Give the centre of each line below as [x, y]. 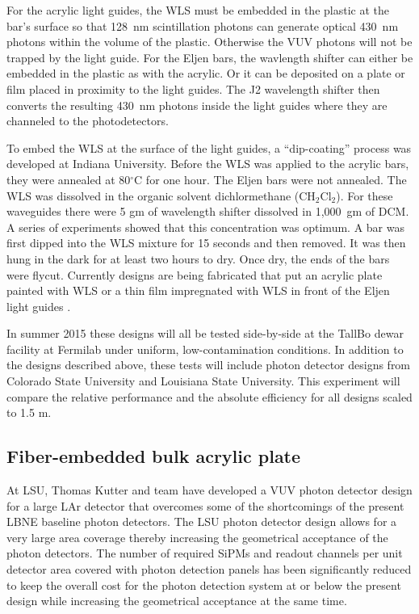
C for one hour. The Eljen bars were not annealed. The [270, 179]
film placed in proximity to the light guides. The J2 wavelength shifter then [193, 88]
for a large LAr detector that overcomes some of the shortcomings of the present [205, 505]
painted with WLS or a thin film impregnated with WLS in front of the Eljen [198, 290]
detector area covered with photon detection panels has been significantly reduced [209, 569]
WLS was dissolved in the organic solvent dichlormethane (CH [161, 195]
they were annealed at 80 [69, 179]
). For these [365, 195]
